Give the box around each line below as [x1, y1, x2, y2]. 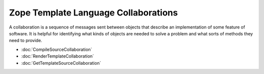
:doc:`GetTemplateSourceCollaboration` [21, 60, 101, 66]
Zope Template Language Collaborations [9, 7, 178, 18]
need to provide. [9, 38, 43, 44]
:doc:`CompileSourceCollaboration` [21, 46, 92, 52]
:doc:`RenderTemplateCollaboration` [21, 53, 94, 59]
